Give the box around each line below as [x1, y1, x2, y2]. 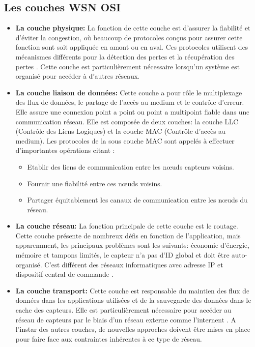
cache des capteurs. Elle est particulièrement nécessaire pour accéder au [15, 305, 231, 315]
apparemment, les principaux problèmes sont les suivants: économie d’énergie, [15, 240, 250, 250]
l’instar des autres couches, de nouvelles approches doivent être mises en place [15, 324, 251, 334]
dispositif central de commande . [15, 269, 113, 279]
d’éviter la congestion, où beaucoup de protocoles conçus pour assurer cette [15, 32, 243, 42]
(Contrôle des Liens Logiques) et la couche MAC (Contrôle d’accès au [15, 126, 226, 136]
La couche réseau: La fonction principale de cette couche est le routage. [15, 221, 238, 231]
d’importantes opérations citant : [15, 145, 115, 155]
